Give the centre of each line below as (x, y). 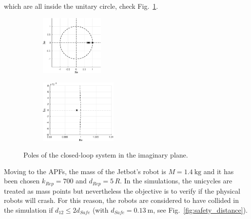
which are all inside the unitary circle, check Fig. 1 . (81, 6)
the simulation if (29, 209)
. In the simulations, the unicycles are (176, 181)
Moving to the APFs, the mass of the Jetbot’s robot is (85, 171)
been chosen (22, 181)
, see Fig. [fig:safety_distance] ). (200, 209)
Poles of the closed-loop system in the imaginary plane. (106, 155)
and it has (219, 171)
